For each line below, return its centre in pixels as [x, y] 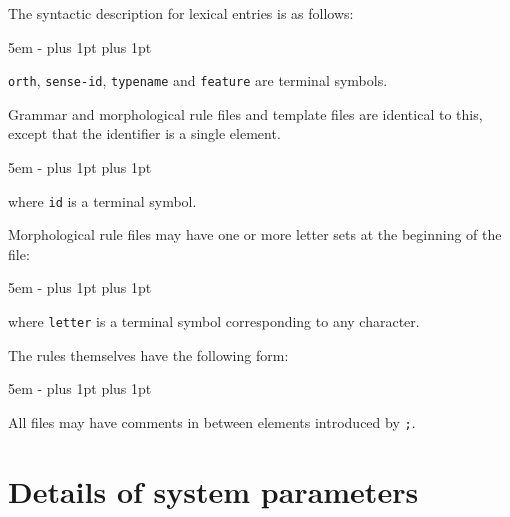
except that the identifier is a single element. [144, 133]
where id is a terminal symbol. [102, 200]
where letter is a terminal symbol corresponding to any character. [214, 321]
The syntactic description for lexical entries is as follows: [181, 13]
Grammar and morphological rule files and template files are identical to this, [245, 113]
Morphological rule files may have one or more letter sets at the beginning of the [255, 234]
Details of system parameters [213, 490]
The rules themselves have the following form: [148, 354]
